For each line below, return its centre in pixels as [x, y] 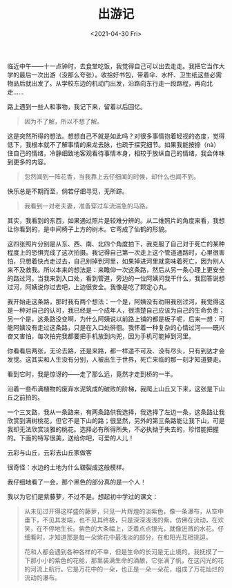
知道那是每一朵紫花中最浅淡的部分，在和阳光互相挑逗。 [133, 537]
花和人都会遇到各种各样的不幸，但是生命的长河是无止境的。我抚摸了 [121, 551]
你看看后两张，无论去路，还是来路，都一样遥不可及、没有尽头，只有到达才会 [116, 351]
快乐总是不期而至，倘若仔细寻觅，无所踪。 [68, 191]
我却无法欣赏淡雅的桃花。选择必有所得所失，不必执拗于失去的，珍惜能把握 [113, 429]
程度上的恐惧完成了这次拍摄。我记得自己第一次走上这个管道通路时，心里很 [113, 252]
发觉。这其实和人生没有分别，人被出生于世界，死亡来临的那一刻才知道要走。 [116, 359]
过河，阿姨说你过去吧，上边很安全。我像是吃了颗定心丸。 [89, 286]
